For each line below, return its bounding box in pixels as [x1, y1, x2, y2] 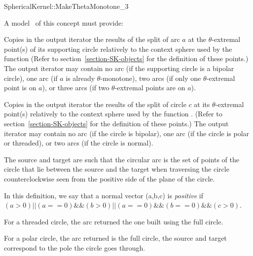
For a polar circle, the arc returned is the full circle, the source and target [4, 233, 227, 243]
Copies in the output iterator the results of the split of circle [4, 99, 186, 109]
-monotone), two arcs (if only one [100, 73, 201, 83]
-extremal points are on [114, 82, 185, 93]
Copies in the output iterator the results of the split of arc [4, 34, 180, 44]
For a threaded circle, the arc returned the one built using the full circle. [4, 216, 223, 226]
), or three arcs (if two [42, 82, 109, 93]
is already [66, 73, 95, 83]
